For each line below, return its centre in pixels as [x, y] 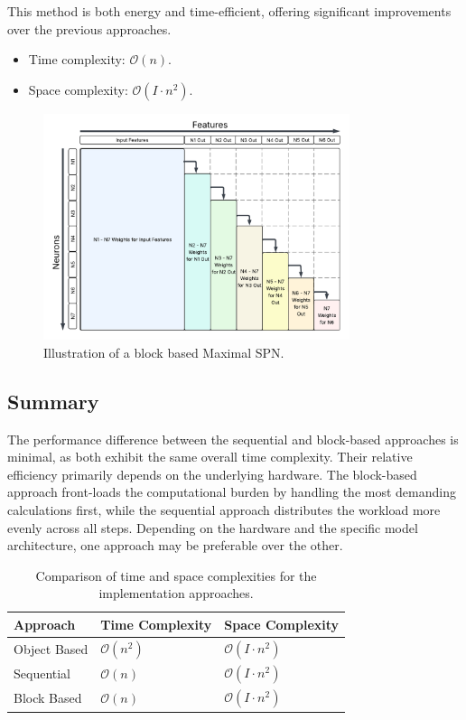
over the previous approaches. [89, 28]
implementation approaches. [176, 593]
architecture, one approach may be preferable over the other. [175, 545]
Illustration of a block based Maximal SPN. [164, 352]
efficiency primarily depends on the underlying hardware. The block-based [212, 474]
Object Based [51, 648]
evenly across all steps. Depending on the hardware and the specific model [213, 527]
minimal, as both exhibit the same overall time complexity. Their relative [210, 457]
